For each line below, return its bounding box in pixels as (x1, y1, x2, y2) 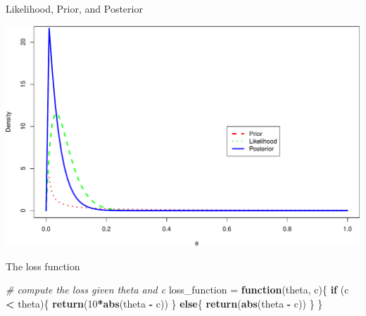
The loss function (6, 258, 80, 273)
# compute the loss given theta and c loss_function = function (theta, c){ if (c (6, 282, 349, 297)
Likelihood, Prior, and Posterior (6, 1, 143, 15)
